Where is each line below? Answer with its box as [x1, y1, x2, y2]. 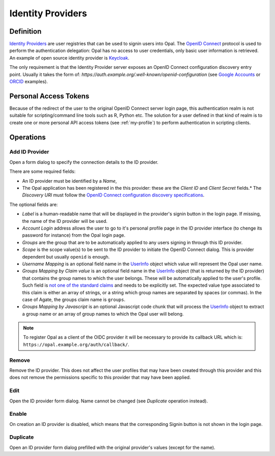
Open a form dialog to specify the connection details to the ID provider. [9, 159, 159, 165]
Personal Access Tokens [9, 92, 90, 100]
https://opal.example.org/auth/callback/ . [23, 341, 129, 347]
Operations [9, 133, 46, 141]
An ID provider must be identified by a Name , [22, 178, 117, 184]
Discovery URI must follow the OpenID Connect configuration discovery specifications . [22, 192, 205, 198]
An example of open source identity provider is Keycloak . [9, 55, 130, 61]
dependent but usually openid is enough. [22, 254, 110, 260]
